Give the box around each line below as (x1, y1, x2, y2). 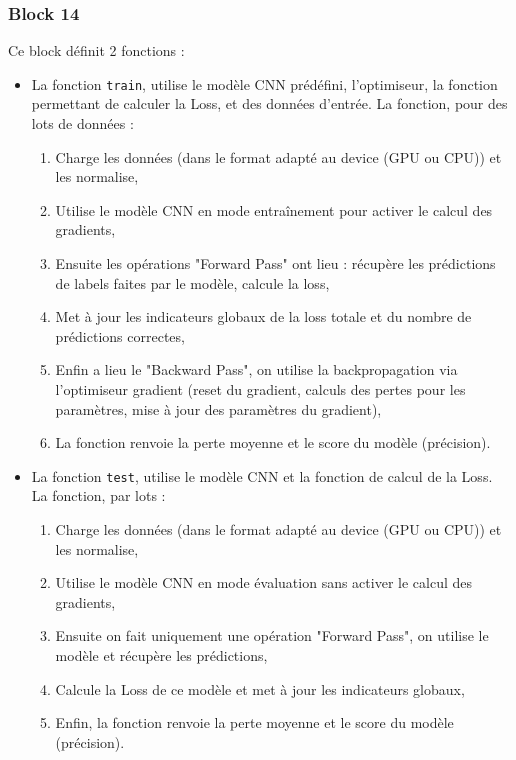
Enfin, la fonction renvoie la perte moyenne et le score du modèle (55, 712, 454, 733)
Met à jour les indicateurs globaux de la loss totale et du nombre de (55, 306, 472, 327)
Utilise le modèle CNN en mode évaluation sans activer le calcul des (55, 572, 472, 593)
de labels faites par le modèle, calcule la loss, (55, 272, 330, 293)
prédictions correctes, (55, 325, 185, 346)
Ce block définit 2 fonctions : (8, 40, 185, 61)
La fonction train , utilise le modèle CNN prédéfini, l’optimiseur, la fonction (31, 73, 498, 94)
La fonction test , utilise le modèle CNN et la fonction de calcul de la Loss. (31, 465, 493, 486)
